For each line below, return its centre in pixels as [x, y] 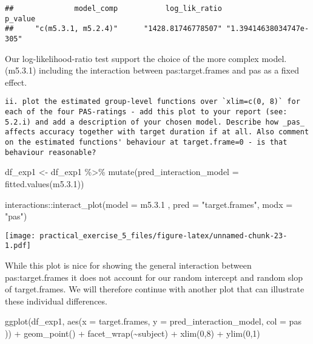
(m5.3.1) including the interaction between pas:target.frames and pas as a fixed [152, 70]
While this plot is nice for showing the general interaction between [128, 265]
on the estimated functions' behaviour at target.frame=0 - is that [146, 143]
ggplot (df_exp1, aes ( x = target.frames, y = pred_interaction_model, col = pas [153, 321]
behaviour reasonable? [51, 152]
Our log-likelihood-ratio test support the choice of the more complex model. [146, 58]
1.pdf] [18, 246]
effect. [16, 82]
